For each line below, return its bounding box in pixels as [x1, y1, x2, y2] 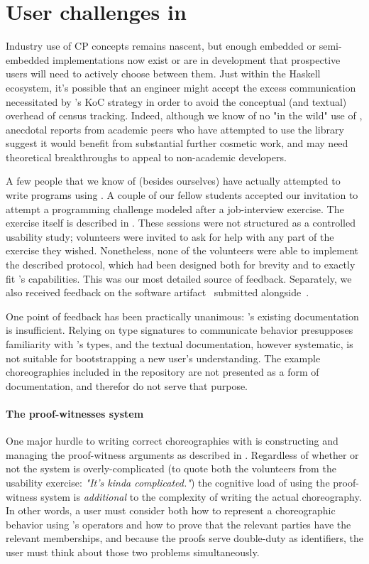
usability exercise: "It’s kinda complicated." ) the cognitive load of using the [6, 474, 330, 489]
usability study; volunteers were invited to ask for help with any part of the [6, 229, 334, 244]
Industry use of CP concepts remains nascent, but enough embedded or [6, 38, 316, 53]
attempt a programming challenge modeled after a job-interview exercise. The [6, 201, 344, 216]
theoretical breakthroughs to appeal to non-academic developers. [6, 149, 287, 164]
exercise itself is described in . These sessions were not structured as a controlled [6, 215, 356, 230]
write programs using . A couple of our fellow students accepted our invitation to [6, 188, 358, 202]
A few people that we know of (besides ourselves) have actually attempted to [6, 173, 341, 188]
